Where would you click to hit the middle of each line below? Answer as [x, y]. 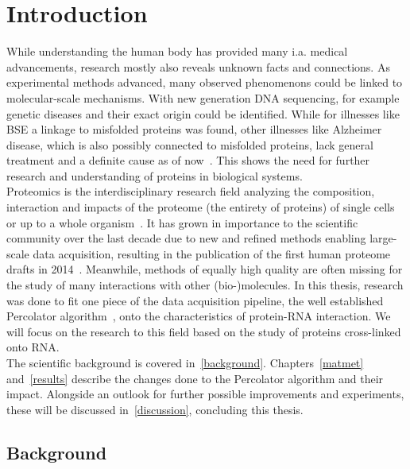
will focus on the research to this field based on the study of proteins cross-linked [204, 331]
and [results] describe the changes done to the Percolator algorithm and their [195, 378]
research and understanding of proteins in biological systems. [155, 175]
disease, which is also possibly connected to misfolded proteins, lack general [190, 144]
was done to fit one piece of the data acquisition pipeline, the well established [195, 300]
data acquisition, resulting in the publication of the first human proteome [212, 253]
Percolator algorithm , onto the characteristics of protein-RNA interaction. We [199, 316]
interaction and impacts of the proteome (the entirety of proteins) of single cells [201, 207]
